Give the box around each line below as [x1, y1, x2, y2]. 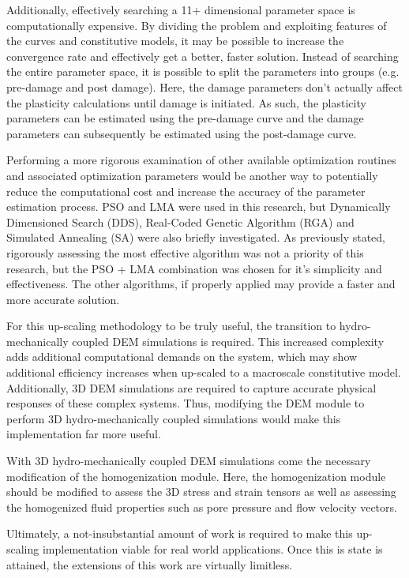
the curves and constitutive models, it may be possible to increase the [6, 32, 344, 49]
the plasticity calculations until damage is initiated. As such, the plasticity [6, 94, 366, 111]
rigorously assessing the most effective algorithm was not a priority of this [6, 244, 364, 261]
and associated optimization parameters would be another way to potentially [6, 167, 378, 183]
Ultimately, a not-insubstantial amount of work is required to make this [6, 525, 353, 542]
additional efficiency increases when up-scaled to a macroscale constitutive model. [6, 364, 401, 381]
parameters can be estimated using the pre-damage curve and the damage [6, 110, 364, 126]
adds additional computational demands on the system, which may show [6, 348, 358, 365]
